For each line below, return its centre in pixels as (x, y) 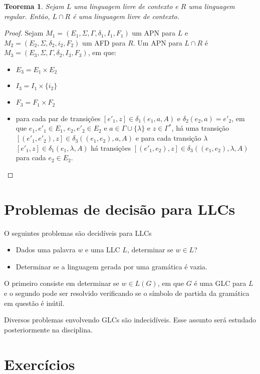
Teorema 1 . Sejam (34, 6)
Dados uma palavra (46, 250)
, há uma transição (200, 128)
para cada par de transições (58, 118)
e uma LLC (103, 250)
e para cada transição (168, 138)
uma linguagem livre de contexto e (126, 6)
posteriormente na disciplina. (48, 329)
